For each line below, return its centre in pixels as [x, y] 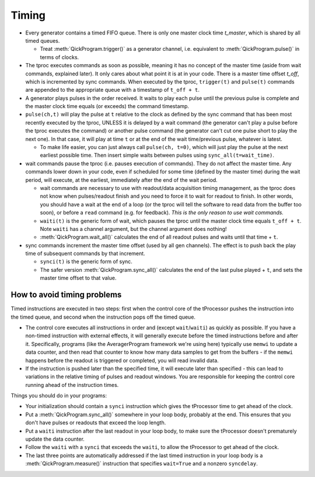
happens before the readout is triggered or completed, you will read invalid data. [122, 360]
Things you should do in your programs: [59, 396]
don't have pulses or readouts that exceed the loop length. [96, 423]
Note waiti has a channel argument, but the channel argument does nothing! [133, 229]
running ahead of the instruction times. [72, 385]
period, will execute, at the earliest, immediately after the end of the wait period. [122, 180]
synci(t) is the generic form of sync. [86, 262]
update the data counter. [55, 439]
